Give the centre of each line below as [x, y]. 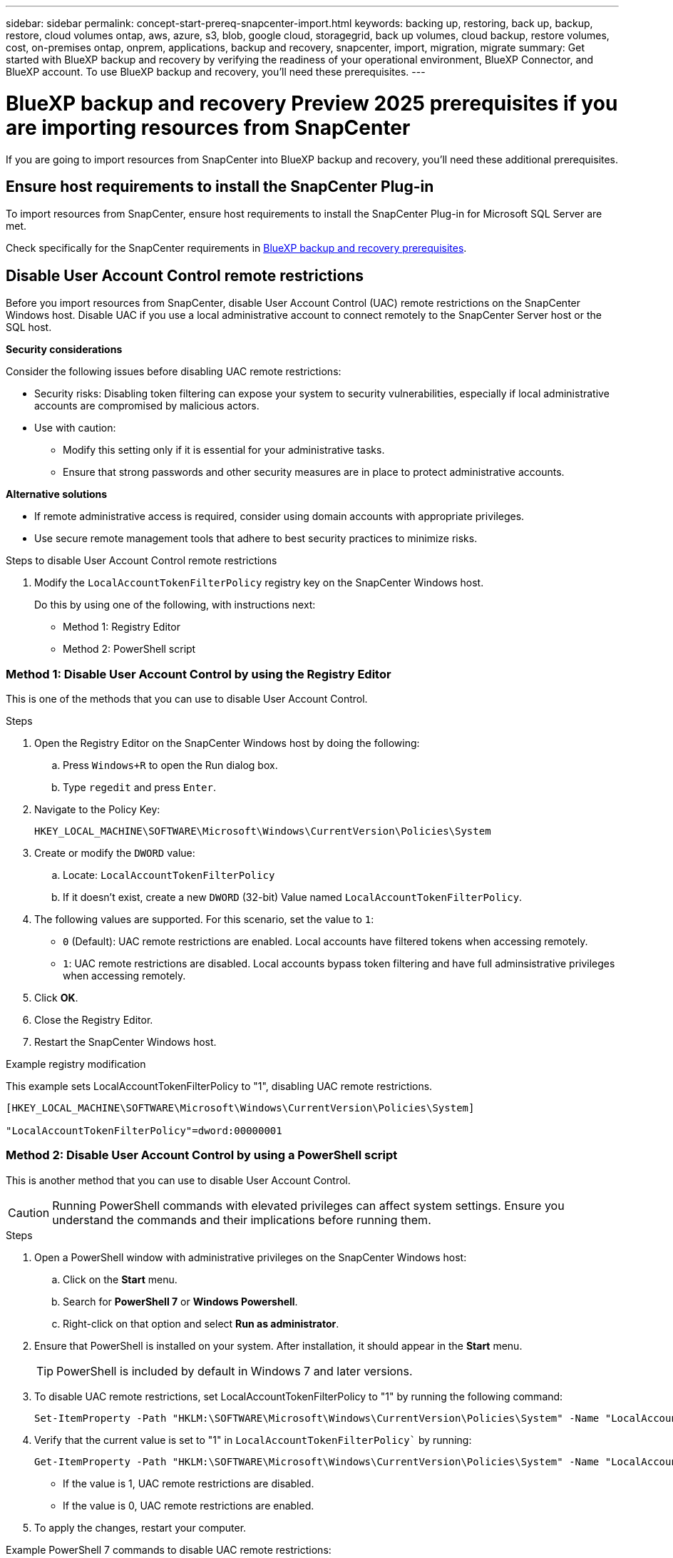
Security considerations [64, 350]
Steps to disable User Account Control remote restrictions [142, 561]
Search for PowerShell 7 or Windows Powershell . [180, 1301]
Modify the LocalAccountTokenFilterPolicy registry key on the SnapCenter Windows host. [259, 583]
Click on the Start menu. [120, 1279]
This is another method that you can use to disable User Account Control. [178, 1180]
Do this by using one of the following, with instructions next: [175, 605]
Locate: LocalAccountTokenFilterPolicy [169, 875]
